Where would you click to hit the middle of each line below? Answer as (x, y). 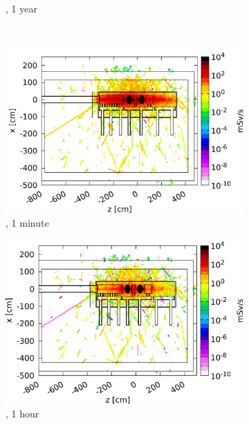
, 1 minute (27, 222)
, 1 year (21, 8)
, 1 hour (22, 413)
